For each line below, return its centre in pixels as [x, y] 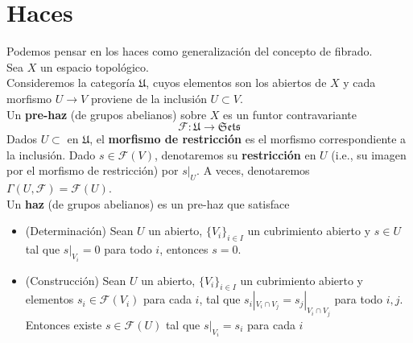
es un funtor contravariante [290, 114]
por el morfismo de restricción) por [93, 170]
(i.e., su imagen [369, 154]
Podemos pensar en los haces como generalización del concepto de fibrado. [190, 51]
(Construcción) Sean [76, 280]
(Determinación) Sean [79, 231]
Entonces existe [64, 324]
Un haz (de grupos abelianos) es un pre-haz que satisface [148, 203]
